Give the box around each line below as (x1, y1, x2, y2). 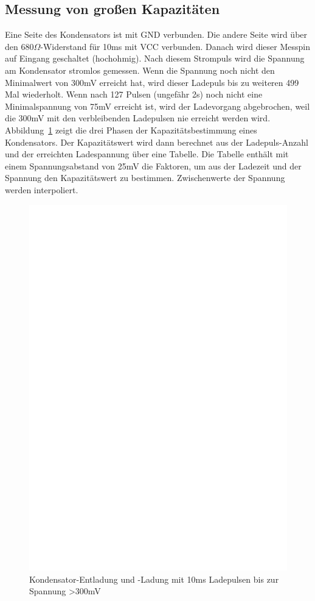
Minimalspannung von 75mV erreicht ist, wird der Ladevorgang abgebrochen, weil (5, 99, 310, 112)
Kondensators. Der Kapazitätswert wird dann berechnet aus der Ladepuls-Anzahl (5, 135, 308, 148)
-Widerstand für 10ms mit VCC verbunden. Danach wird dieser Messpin (40, 40, 310, 52)
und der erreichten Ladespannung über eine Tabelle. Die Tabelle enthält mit (5, 148, 289, 160)
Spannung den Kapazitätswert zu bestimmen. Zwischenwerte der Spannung (5, 171, 285, 184)
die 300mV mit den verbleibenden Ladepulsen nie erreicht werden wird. (5, 112, 271, 124)
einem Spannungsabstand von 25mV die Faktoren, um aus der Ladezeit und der (5, 159, 302, 172)
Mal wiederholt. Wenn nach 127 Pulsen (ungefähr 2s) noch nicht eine (5, 88, 263, 101)
